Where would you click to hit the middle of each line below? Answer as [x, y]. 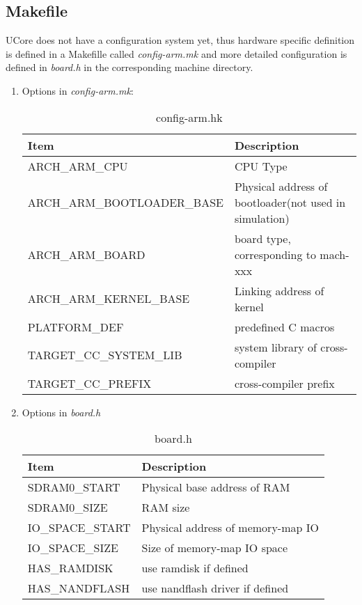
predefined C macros [284, 327]
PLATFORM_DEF [76, 327]
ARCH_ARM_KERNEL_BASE [109, 299]
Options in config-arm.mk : [78, 90]
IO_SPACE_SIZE [73, 548]
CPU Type [261, 166]
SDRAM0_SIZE [68, 508]
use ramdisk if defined [195, 568]
